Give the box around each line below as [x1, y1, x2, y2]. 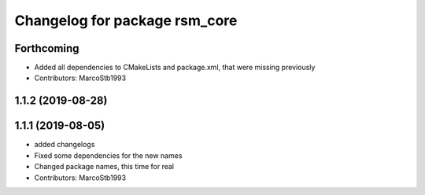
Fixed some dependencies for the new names [34, 150, 183, 160]
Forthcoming [14, 42, 79, 55]
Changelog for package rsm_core [14, 12, 238, 29]
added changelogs [34, 140, 95, 149]
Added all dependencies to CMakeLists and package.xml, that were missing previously [34, 63, 316, 72]
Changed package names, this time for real [34, 162, 175, 171]
